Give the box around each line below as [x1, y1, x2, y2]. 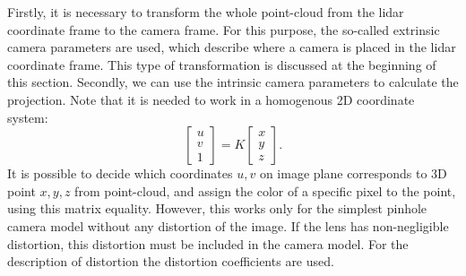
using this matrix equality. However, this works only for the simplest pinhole [7, 199, 427, 218]
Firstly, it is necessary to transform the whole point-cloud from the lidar [7, 3, 404, 21]
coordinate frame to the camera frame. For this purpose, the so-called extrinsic [7, 20, 440, 39]
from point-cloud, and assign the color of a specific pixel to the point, [74, 181, 456, 200]
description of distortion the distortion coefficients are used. [7, 252, 334, 271]
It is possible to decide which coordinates [7, 164, 233, 183]
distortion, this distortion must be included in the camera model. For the [7, 234, 409, 253]
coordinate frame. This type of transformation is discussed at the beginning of [7, 55, 436, 73]
